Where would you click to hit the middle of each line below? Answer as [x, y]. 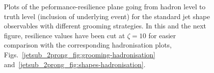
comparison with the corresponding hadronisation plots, [88, 45]
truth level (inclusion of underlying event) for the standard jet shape [107, 16]
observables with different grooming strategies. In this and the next [105, 26]
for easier [162, 35]
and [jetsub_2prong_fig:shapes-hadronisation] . [75, 64]
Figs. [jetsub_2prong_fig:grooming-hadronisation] [80, 54]
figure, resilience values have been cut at [65, 35]
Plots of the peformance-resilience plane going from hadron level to [105, 6]
